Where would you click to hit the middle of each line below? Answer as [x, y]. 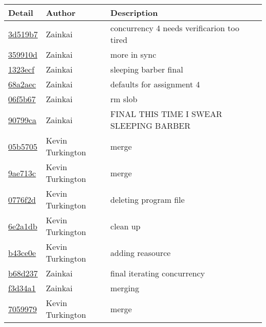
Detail [21, 13]
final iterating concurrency [158, 273]
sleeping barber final [147, 69]
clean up [125, 226]
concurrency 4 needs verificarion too [175, 28]
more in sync [133, 54]
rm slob [124, 99]
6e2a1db [23, 226]
